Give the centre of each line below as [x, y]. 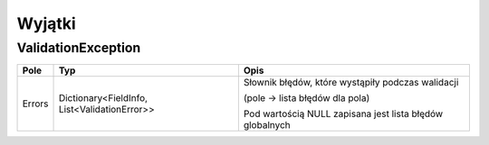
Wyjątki [46, 23]
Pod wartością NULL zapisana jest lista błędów [343, 114]
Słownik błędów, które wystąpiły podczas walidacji [351, 83]
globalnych [267, 125]
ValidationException [79, 48]
